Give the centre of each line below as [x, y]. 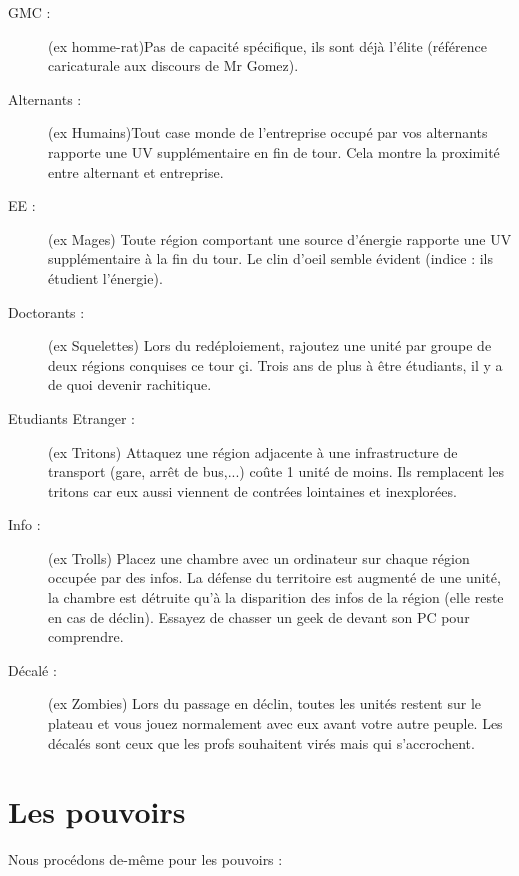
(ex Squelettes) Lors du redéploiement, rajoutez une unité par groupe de [270, 345]
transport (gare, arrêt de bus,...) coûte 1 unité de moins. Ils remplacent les [276, 471]
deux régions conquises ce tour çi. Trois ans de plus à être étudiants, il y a [275, 364]
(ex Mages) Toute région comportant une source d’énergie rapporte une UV [280, 238]
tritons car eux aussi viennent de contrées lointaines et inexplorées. [252, 490]
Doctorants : [46, 311]
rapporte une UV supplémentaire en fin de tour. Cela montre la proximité [274, 151]
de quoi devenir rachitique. [130, 384]
